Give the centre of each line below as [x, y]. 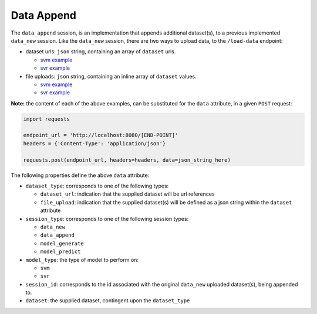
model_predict [60, 252]
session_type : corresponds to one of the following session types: [107, 219]
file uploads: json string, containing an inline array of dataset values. [111, 76]
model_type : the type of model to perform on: [82, 260]
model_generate [62, 243]
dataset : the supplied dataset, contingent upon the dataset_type [108, 301]
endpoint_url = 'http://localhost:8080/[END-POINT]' [101, 135]
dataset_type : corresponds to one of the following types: [97, 186]
